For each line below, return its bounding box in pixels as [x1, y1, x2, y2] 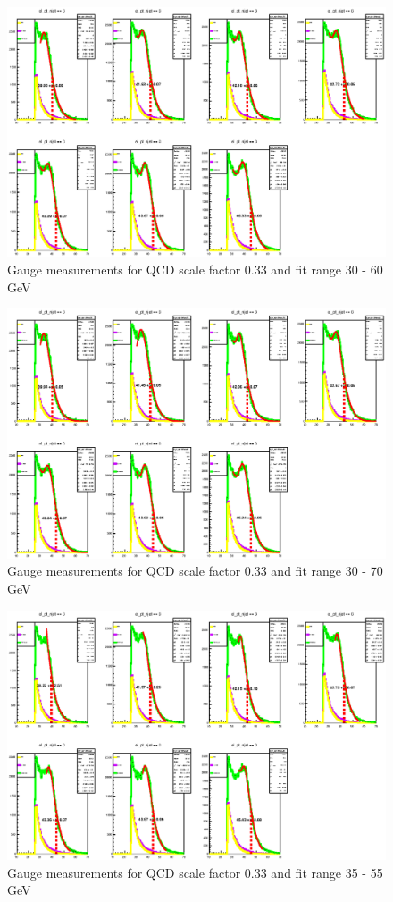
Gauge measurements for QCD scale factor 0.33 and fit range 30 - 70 [7, 561, 383, 580]
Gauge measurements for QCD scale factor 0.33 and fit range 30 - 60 [7, 260, 383, 279]
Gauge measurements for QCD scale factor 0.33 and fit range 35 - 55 [7, 863, 383, 881]
